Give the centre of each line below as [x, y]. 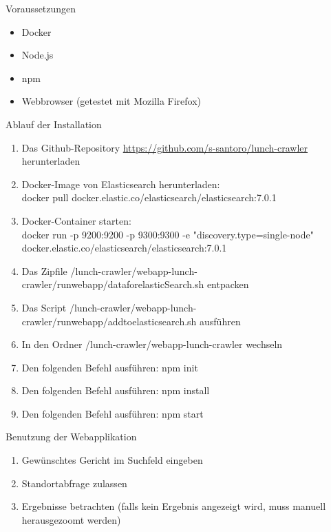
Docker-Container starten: [76, 220]
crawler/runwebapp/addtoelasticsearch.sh [109, 321]
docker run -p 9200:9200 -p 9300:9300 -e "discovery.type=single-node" [168, 234]
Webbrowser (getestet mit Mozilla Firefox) [111, 101]
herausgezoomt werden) [71, 519]
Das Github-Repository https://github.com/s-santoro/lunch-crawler [165, 147]
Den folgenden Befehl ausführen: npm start [113, 413]
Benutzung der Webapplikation [71, 437]
